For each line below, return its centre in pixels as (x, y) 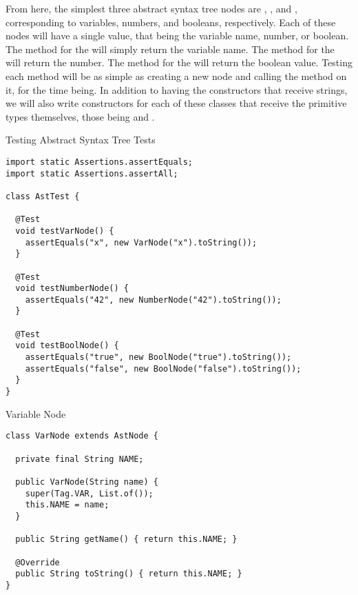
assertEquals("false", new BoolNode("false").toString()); (163, 369)
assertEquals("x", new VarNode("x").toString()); (141, 242)
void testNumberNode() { (72, 289)
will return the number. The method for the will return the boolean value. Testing (179, 62)
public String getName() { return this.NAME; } (126, 539)
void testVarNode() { (65, 231)
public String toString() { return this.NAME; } (129, 574)
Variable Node (36, 413)
